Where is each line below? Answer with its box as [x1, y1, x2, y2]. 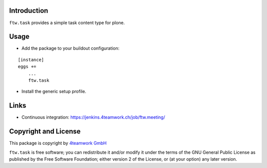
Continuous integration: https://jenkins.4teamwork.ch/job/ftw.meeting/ [21, 114, 165, 120]
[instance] [18, 57, 44, 63]
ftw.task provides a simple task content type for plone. [9, 20, 125, 26]
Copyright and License [9, 127, 81, 135]
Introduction [9, 6, 48, 15]
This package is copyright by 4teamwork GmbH [9, 140, 107, 146]
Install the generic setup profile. [21, 89, 87, 95]
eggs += [18, 64, 37, 69]
